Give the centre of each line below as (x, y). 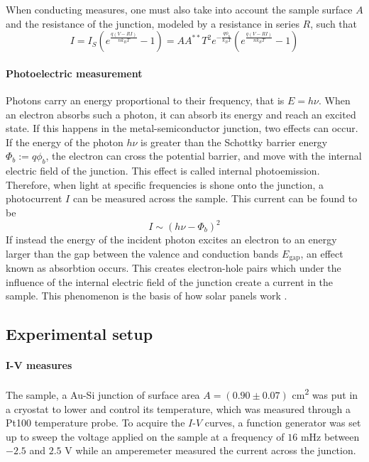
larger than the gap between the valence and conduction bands (142, 253)
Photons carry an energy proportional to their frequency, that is (145, 100)
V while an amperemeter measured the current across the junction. (210, 450)
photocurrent (34, 198)
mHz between (330, 436)
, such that (334, 23)
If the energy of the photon (65, 142)
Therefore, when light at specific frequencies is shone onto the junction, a (165, 184)
